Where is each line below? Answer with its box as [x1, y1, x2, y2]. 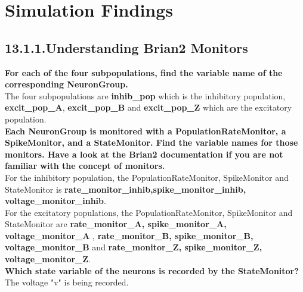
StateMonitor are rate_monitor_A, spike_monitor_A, [5, 218, 227, 230]
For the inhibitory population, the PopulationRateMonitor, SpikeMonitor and [5, 171, 289, 183]
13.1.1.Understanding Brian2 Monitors [5, 38, 248, 56]
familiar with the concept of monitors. [5, 159, 165, 172]
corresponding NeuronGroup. [5, 78, 128, 90]
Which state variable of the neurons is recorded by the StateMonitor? [5, 264, 299, 277]
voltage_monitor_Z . [5, 253, 91, 265]
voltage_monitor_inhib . [5, 194, 106, 207]
